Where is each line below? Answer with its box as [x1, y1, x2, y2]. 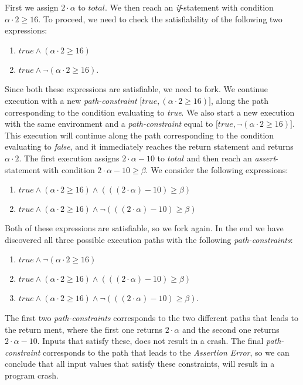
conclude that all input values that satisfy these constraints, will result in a [5, 357, 275, 370]
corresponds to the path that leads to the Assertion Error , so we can [42, 346, 290, 358]
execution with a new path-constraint [5, 94, 137, 106]
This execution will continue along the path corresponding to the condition [5, 129, 274, 141]
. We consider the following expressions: [145, 163, 288, 175]
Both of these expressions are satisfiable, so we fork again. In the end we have [5, 222, 284, 234]
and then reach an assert [186, 151, 276, 164]
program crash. [5, 369, 59, 381]
